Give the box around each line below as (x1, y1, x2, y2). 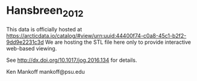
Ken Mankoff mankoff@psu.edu (6, 68, 86, 75)
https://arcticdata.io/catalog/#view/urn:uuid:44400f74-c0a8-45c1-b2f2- (6, 32, 187, 39)
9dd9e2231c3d (6, 38, 44, 46)
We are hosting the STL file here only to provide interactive (45, 38, 192, 46)
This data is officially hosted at (6, 25, 83, 33)
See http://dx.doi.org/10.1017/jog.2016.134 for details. (6, 56, 137, 64)
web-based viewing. (6, 44, 57, 52)
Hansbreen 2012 (6, 4, 84, 19)
